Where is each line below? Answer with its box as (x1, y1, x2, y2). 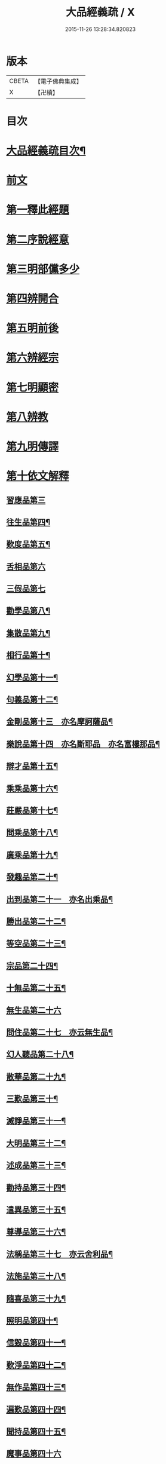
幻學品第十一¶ (6, 672, 59, 682)
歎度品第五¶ (6, 539, 51, 550)
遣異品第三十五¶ (6, 1205, 66, 1215)
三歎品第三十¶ (6, 1094, 59, 1104)
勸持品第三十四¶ (6, 1183, 66, 1193)
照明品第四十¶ (6, 1315, 59, 1325)
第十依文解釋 (6, 470, 70, 483)
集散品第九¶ (6, 628, 51, 638)
